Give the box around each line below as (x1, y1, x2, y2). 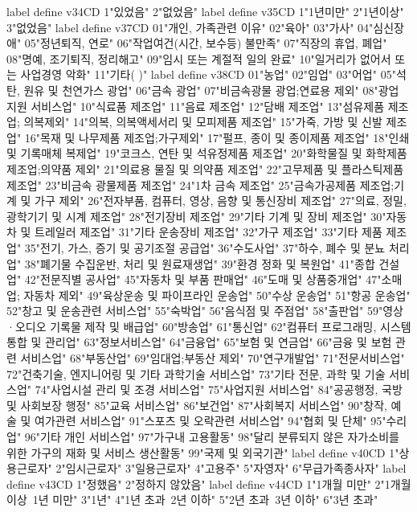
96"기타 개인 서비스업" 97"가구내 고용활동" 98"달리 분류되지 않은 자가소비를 (24, 428, 399, 445)
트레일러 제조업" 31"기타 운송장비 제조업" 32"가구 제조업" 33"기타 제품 (35, 223, 382, 240)
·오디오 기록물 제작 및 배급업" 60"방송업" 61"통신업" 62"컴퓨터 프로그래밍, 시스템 (6, 317, 411, 334)
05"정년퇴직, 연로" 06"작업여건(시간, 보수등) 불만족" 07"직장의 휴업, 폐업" (24, 35, 387, 51)
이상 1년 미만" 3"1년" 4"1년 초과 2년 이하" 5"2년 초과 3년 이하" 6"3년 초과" (6, 491, 378, 508)
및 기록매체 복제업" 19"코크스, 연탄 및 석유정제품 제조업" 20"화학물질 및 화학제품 (6, 145, 407, 162)
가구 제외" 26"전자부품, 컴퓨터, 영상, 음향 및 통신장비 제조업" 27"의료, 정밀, (35, 192, 407, 209)
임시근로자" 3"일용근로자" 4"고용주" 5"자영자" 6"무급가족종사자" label (65, 460, 407, 477)
